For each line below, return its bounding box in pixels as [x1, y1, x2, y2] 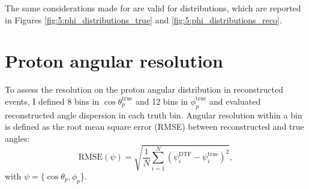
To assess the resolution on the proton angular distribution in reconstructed [5, 83, 283, 96]
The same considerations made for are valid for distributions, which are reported [5, 2, 301, 14]
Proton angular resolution [5, 48, 223, 73]
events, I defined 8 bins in [5, 94, 100, 107]
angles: [5, 132, 30, 144]
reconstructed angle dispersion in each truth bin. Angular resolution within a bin [5, 108, 302, 121]
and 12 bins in [135, 94, 188, 107]
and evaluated [209, 94, 261, 107]
